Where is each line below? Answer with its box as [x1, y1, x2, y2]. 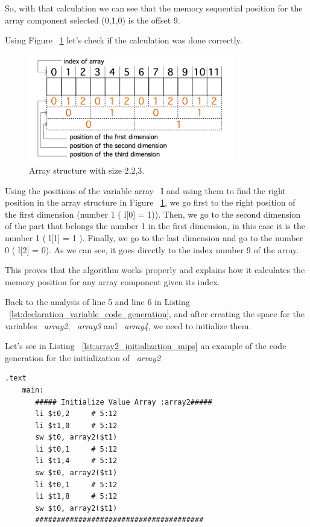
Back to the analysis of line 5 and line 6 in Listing [5, 295, 190, 308]
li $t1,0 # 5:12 [35, 421, 118, 430]
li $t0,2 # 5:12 [35, 409, 118, 418]
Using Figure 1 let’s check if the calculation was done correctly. [5, 34, 242, 46]
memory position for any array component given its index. [5, 275, 220, 288]
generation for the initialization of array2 [5, 351, 161, 364]
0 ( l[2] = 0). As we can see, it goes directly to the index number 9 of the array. [5, 243, 299, 256]
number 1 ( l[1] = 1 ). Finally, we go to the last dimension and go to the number [5, 231, 303, 244]
